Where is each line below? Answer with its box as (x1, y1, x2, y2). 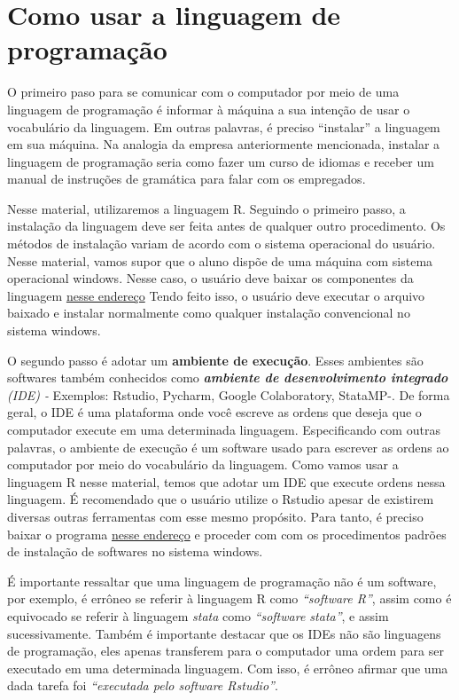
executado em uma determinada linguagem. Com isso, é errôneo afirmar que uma (7, 658, 448, 677)
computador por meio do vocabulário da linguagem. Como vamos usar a (7, 455, 399, 474)
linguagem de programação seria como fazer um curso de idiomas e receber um (7, 152, 434, 170)
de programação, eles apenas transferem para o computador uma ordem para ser (7, 641, 444, 660)
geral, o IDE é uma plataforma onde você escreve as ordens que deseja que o (7, 403, 422, 421)
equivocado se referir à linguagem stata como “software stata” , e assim (7, 606, 389, 625)
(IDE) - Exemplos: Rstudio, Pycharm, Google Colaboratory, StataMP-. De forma (7, 385, 450, 404)
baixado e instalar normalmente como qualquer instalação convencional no (7, 303, 410, 322)
